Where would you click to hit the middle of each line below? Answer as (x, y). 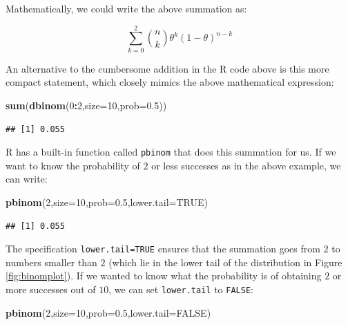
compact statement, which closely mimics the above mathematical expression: (170, 82)
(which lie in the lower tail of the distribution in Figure (225, 262)
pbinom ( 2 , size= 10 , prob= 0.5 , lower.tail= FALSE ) (108, 312)
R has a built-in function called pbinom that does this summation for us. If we (171, 152)
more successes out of (51, 289)
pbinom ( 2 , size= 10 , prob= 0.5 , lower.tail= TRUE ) (107, 202)
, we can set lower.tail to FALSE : (181, 289)
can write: (27, 179)
